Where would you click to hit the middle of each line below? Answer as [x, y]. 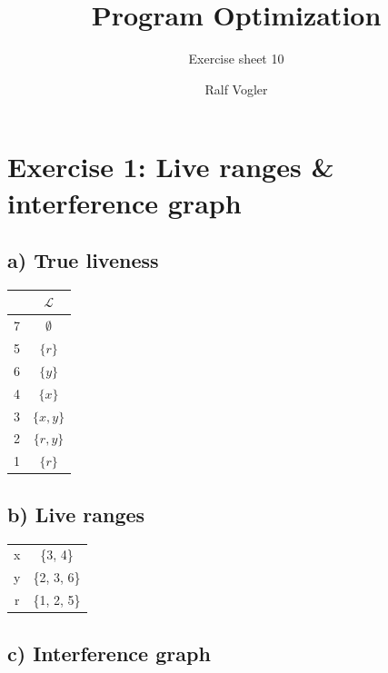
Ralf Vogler [236, 89]
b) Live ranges [76, 514]
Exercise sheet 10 [236, 59]
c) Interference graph [109, 653]
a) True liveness [83, 260]
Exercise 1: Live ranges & [171, 167]
